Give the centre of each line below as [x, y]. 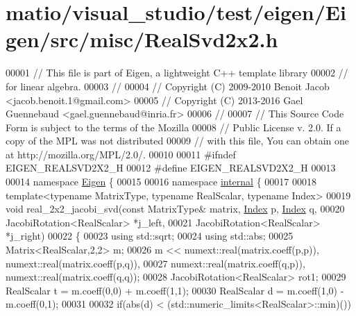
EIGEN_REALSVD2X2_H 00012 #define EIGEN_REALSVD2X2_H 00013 [171, 168]
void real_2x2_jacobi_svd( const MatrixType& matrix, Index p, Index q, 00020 [175, 209]
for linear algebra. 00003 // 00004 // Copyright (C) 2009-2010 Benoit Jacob [168, 86]
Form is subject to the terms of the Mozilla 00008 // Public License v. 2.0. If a [173, 127]
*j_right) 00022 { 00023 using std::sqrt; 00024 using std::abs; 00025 [150, 236]
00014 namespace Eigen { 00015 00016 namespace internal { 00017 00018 [161, 182]
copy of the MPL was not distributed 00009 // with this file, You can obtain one [177, 141]
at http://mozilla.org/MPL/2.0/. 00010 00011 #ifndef [121, 154]
